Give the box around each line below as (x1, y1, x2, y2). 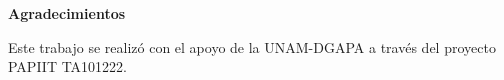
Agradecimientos (8, 3, 126, 23)
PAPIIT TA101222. (8, 56, 128, 77)
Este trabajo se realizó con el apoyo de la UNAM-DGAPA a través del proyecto (8, 36, 496, 57)
